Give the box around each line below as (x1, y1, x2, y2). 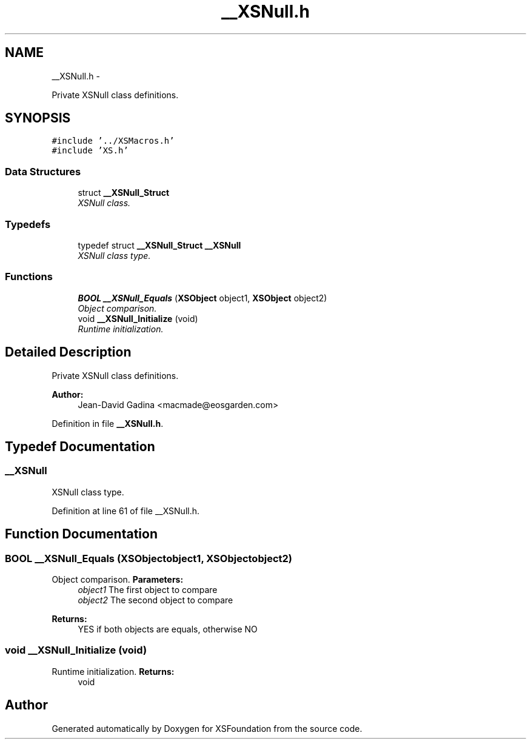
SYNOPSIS (5, 110, 71, 126)
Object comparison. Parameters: (52, 574, 184, 585)
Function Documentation (5, 526, 158, 542)
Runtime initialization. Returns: (52, 666, 175, 677)
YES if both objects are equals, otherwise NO (78, 623, 258, 634)
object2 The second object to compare (78, 594, 233, 605)
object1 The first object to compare (78, 584, 218, 595)
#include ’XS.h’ (52, 146, 129, 156)
